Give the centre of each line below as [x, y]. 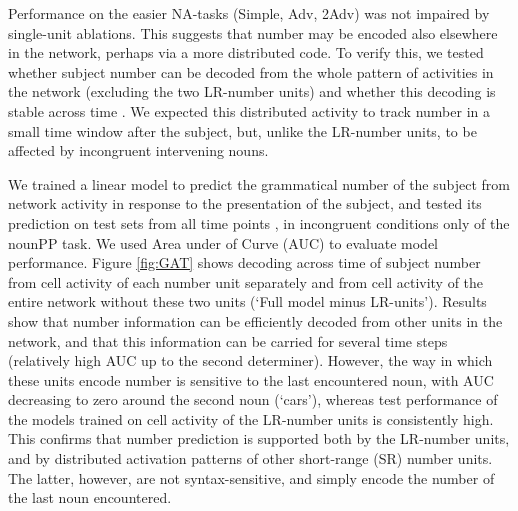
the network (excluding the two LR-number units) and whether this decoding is [252, 91]
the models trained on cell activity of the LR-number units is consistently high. [251, 418]
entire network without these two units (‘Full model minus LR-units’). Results [247, 301]
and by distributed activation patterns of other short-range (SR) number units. [250, 458]
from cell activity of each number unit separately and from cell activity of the [246, 281]
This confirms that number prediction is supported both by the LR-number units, [259, 438]
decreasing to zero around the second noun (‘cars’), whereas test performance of [253, 399]
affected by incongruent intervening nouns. [138, 150]
